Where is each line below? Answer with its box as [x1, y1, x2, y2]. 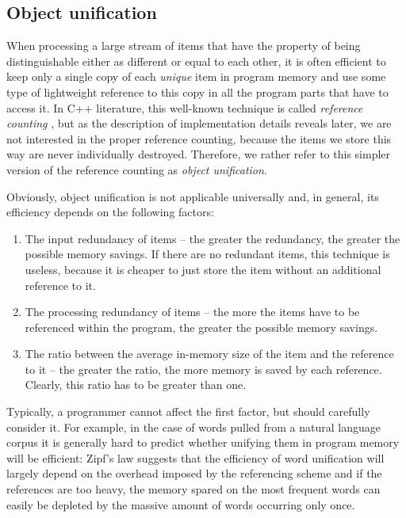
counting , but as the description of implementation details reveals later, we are [6, 115, 392, 131]
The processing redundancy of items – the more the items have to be [25, 303, 360, 320]
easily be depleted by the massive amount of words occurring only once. [6, 496, 355, 512]
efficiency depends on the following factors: [6, 204, 214, 220]
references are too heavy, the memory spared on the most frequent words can [6, 481, 381, 497]
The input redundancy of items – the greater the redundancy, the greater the [25, 230, 400, 246]
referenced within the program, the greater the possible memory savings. [25, 318, 378, 335]
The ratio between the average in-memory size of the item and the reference [25, 345, 394, 362]
